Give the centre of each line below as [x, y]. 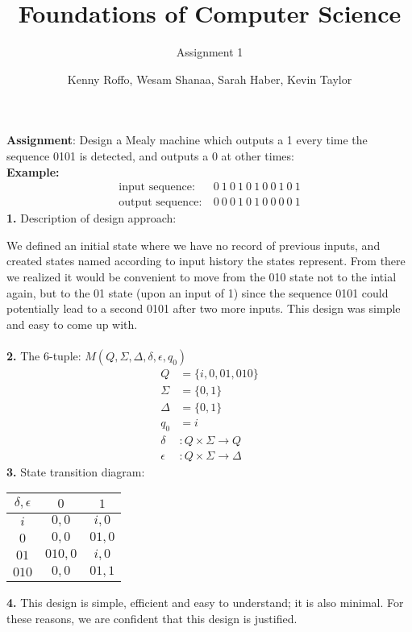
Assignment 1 [210, 52]
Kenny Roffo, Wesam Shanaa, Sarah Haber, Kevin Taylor [210, 79]
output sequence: [160, 203]
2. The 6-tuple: [44, 355]
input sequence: [157, 187]
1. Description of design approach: [92, 218]
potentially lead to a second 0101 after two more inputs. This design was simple [204, 308]
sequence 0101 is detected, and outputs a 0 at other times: [150, 155]
